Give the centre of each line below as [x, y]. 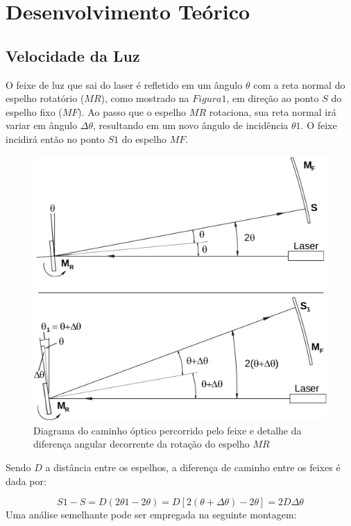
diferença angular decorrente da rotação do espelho [142, 444]
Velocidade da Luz [73, 55]
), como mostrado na [145, 98]
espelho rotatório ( [45, 98]
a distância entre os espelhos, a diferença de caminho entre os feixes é [193, 467]
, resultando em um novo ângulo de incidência [191, 125]
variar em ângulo [42, 125]
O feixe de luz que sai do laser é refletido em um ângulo [124, 84]
